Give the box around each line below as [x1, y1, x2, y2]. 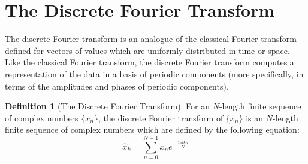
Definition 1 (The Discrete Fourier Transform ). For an [5, 100, 210, 112]
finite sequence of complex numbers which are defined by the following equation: [5, 123, 300, 136]
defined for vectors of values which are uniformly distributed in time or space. [5, 44, 290, 56]
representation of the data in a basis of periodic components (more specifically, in [5, 67, 304, 80]
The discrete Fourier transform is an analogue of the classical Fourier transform [5, 32, 297, 45]
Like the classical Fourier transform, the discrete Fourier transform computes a [5, 56, 294, 68]
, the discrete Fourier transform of [98, 111, 224, 124]
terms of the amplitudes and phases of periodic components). [5, 79, 229, 92]
